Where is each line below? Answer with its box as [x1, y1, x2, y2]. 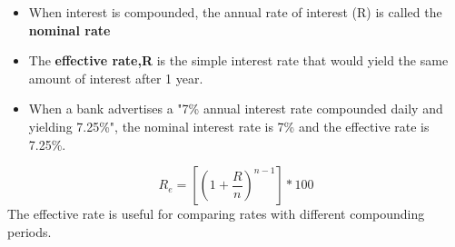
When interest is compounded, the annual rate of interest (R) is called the [28, 3, 442, 21]
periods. [7, 222, 52, 241]
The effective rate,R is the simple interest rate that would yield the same [28, 51, 449, 70]
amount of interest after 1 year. [28, 68, 203, 87]
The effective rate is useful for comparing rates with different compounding [7, 204, 425, 223]
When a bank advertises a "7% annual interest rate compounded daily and [28, 99, 443, 118]
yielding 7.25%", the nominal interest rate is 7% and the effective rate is [28, 116, 430, 135]
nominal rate [28, 20, 111, 39]
